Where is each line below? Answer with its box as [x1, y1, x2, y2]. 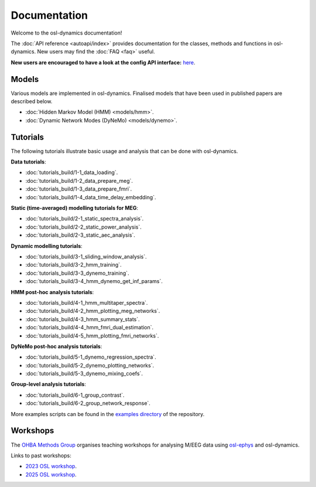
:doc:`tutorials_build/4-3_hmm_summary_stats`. [25, 315, 140, 322]
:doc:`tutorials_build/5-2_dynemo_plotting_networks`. [25, 362, 154, 369]
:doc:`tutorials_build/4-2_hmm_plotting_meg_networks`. [25, 308, 160, 315]
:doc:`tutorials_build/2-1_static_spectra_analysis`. [25, 215, 144, 222]
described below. [11, 98, 53, 105]
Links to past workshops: [11, 452, 71, 459]
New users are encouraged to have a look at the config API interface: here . [11, 59, 195, 66]
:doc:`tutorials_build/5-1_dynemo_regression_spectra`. [25, 353, 156, 360]
